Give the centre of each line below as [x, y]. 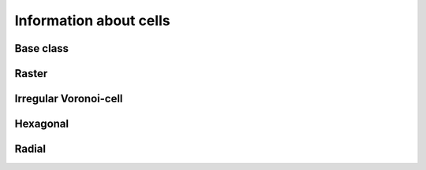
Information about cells [92, 20]
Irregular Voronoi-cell [69, 99]
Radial [30, 149]
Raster [31, 74]
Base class [42, 48]
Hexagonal [42, 124]
